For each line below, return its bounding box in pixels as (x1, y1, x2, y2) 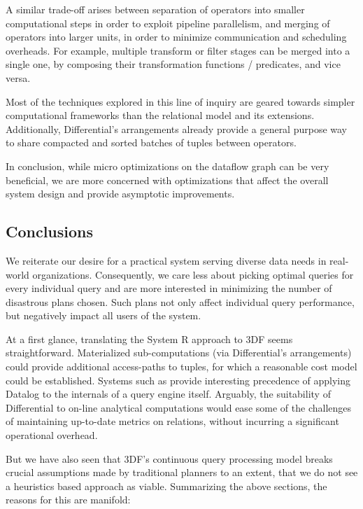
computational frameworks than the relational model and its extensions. (6, 108, 315, 123)
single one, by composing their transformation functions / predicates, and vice (6, 57, 341, 71)
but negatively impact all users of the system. (6, 308, 201, 323)
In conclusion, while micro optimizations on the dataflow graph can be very (6, 158, 329, 173)
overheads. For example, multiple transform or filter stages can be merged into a (6, 43, 350, 57)
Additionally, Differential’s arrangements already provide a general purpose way (6, 121, 348, 136)
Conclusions (6, 221, 94, 242)
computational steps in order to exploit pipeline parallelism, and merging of (6, 15, 330, 30)
